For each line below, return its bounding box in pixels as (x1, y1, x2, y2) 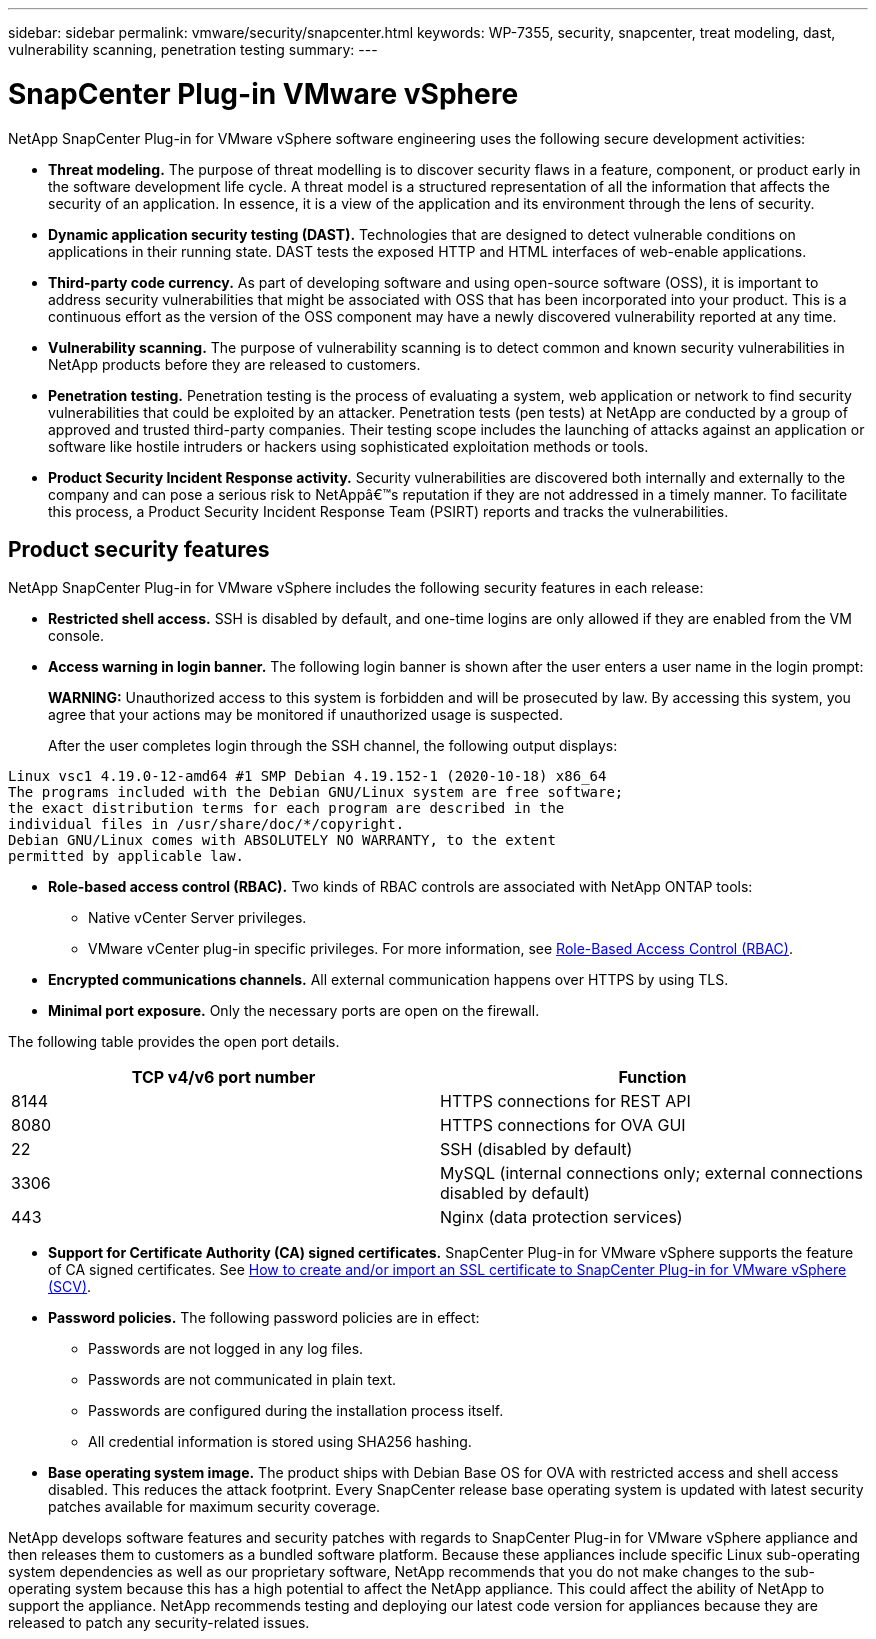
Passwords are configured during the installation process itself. (88, 1402, 504, 1420)
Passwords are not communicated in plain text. (88, 1371, 397, 1389)
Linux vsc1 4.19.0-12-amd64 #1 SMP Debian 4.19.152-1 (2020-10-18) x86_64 (8, 768, 607, 785)
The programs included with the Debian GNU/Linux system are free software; (8, 784, 624, 801)
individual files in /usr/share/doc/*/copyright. (8, 816, 405, 833)
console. (48, 627, 105, 645)
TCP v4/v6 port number (131, 1067, 316, 1088)
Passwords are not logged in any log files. (88, 1340, 364, 1358)
